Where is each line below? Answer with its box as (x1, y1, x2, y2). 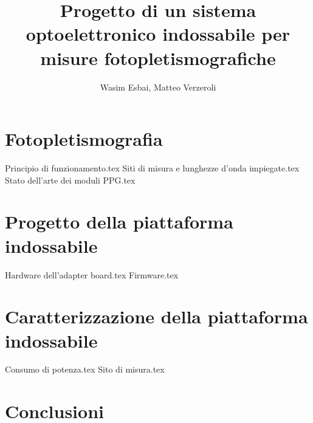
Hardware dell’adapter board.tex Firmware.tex (5, 268, 179, 281)
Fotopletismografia (5, 126, 163, 151)
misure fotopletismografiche (40, 45, 276, 70)
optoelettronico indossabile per (26, 21, 291, 46)
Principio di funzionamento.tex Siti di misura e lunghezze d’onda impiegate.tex (5, 162, 300, 174)
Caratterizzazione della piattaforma (5, 304, 308, 329)
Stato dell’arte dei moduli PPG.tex (5, 173, 136, 186)
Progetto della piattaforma (5, 209, 233, 234)
